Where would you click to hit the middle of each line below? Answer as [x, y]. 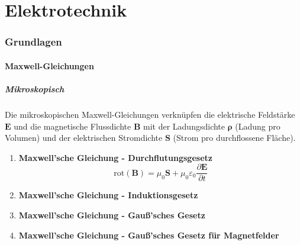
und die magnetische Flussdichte [72, 126]
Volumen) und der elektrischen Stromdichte [84, 138]
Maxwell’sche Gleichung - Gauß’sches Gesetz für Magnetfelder [149, 235]
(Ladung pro [258, 126]
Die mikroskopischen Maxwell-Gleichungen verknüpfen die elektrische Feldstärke [150, 114]
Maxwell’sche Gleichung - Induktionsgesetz [108, 195]
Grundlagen [33, 42]
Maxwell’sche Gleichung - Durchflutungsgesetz [115, 157]
